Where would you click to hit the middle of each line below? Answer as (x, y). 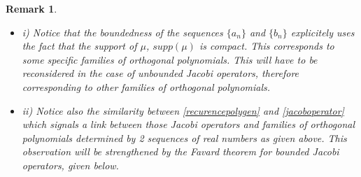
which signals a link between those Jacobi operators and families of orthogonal (188, 124)
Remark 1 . (31, 8)
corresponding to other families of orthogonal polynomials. (146, 86)
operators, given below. (70, 165)
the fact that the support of (79, 46)
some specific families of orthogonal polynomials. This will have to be (170, 59)
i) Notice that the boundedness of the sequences (122, 32)
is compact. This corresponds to (267, 46)
